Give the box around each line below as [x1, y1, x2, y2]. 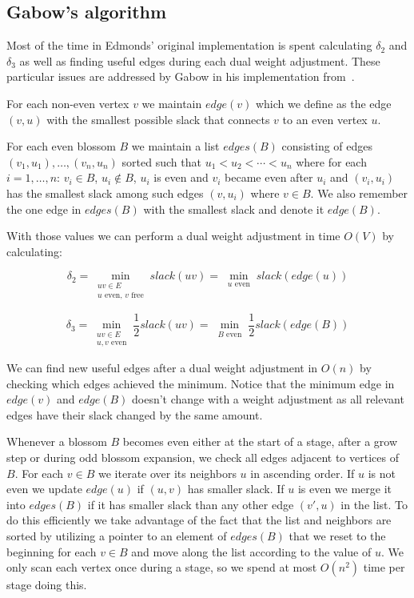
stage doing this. [6, 576, 87, 593]
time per [363, 559, 405, 576]
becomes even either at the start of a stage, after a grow [122, 433, 398, 450]
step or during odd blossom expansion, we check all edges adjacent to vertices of [6, 449, 399, 466]
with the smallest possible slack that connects [46, 110, 270, 127]
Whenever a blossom [6, 433, 107, 450]
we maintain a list [131, 138, 220, 155]
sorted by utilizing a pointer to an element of [6, 528, 227, 544]
